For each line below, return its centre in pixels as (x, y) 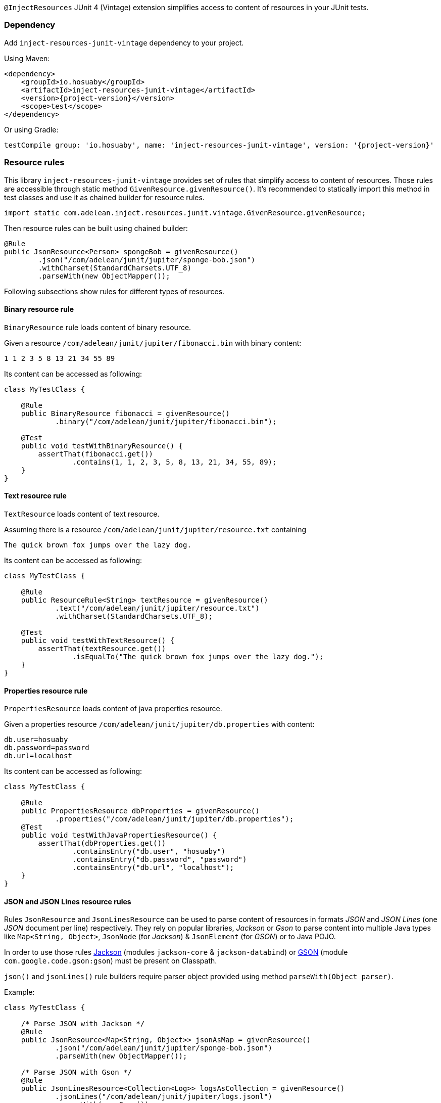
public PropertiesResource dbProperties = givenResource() (140, 811)
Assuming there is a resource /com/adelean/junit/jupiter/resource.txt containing (155, 529)
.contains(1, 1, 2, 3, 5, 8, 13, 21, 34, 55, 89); (174, 462)
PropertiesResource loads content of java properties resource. (113, 709)
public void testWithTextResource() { (98, 640)
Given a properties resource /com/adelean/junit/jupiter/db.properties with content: (159, 724)
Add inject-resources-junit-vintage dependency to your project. (124, 42)
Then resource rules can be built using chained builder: (96, 228)
